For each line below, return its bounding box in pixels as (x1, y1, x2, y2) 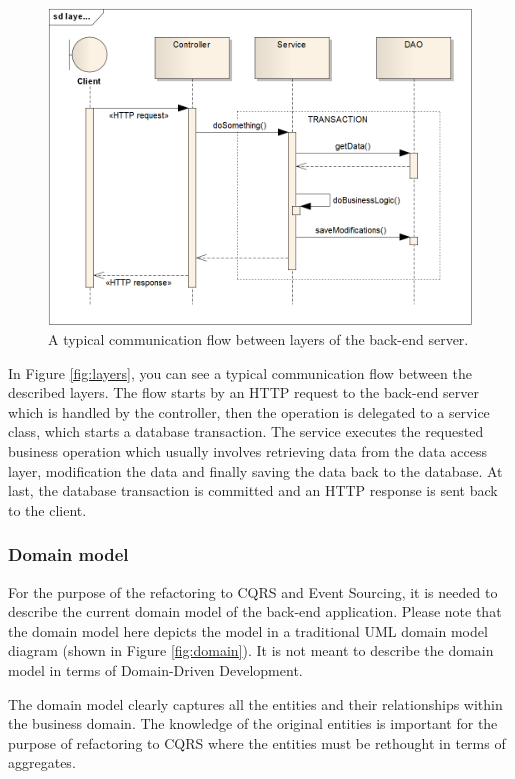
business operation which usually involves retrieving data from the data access (8, 440, 488, 461)
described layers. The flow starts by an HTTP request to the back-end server (8, 382, 480, 403)
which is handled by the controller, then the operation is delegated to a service (8, 401, 490, 422)
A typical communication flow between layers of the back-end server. (48, 328, 469, 349)
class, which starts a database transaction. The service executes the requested (8, 421, 484, 442)
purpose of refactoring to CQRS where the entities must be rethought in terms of (8, 732, 506, 753)
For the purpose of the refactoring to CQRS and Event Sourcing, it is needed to (8, 581, 498, 602)
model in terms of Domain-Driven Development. (8, 659, 303, 680)
